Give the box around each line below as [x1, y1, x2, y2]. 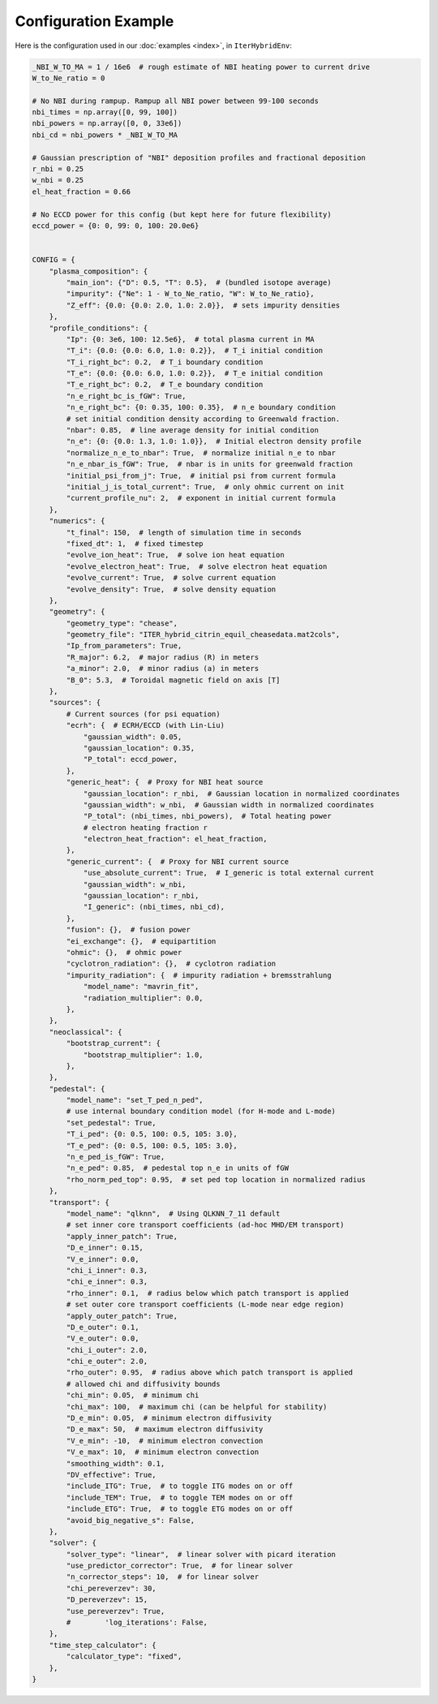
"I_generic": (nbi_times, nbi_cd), [83, 902, 225, 912]
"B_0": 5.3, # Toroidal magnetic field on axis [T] [66, 675, 281, 685]
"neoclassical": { [49, 1027, 122, 1036]
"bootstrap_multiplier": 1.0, [83, 1050, 204, 1059]
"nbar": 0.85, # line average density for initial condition [66, 426, 320, 435]
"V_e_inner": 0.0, [66, 1254, 140, 1263]
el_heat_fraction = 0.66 [32, 187, 131, 196]
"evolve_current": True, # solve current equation [66, 573, 277, 583]
